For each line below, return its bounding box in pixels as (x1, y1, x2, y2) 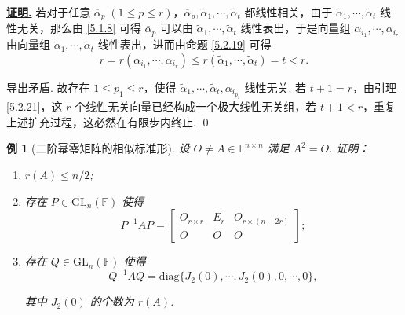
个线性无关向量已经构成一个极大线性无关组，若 (75, 98, 317, 115)
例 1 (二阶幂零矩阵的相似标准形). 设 (6, 140, 190, 156)
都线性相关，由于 (244, 4, 333, 20)
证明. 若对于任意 (6, 4, 91, 20)
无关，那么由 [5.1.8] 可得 (16, 20, 141, 36)
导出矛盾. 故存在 (6, 79, 90, 95)
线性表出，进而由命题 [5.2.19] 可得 (97, 36, 272, 53)
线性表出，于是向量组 (240, 20, 351, 36)
